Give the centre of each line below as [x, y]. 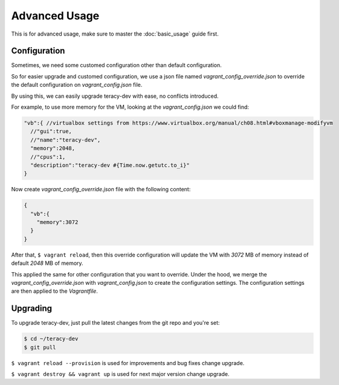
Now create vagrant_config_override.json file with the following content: [101, 189]
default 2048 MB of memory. [47, 263]
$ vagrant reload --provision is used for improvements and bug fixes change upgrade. [128, 363]
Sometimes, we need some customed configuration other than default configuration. [116, 65]
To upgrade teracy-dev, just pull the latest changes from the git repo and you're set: [115, 323]
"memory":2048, [53, 148]
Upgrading [32, 309]
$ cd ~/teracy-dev [51, 339]
